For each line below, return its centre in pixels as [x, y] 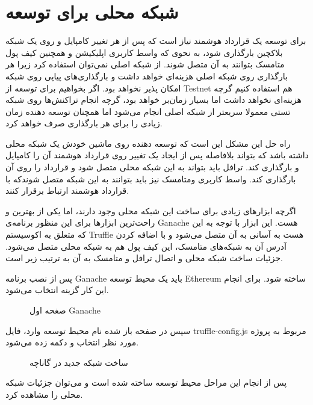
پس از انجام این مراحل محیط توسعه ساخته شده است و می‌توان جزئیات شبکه [146, 382]
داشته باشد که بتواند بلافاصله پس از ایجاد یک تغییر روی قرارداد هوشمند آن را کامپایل [157, 155]
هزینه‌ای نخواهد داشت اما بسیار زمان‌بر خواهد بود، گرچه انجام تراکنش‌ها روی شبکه [153, 100]
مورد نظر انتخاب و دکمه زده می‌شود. [72, 342]
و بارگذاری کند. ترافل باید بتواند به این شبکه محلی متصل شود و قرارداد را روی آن [152, 167]
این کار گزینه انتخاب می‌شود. [57, 290]
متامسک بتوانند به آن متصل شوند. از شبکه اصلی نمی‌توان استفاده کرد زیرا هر [145, 64]
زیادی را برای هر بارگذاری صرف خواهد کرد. [84, 123]
